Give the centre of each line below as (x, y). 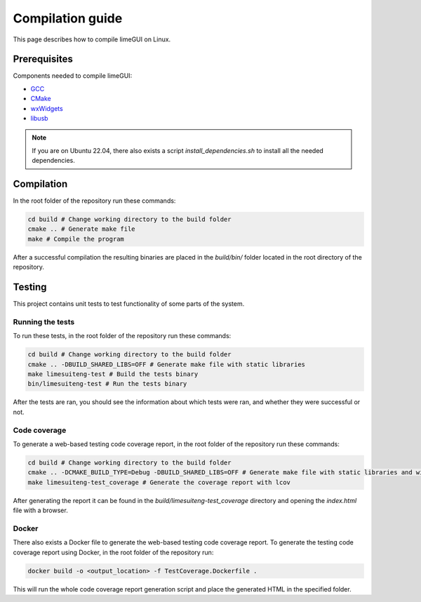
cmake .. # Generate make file (82, 229)
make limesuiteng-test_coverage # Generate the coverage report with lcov (159, 482)
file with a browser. (40, 510)
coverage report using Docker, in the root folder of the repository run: (113, 552)
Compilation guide (68, 18)
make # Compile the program (76, 239)
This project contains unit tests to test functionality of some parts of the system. (129, 304)
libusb (39, 119)
